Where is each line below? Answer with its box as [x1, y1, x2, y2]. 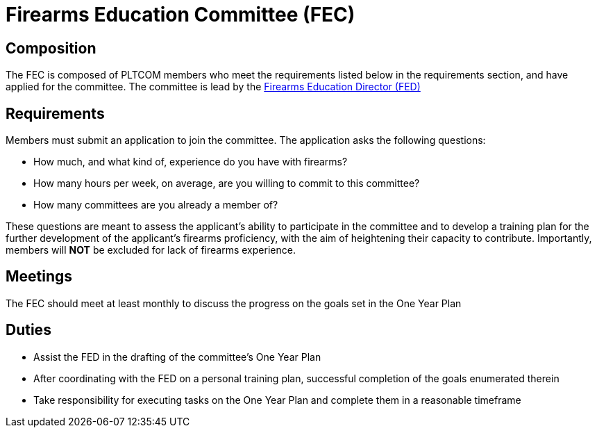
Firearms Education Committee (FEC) [6, 3, 355, 26]
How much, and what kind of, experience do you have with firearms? [33, 156, 348, 168]
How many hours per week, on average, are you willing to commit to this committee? [33, 177, 420, 190]
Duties [6, 321, 51, 339]
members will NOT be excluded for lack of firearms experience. [6, 244, 296, 256]
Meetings [6, 268, 73, 286]
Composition [6, 39, 96, 57]
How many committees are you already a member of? [33, 199, 278, 211]
